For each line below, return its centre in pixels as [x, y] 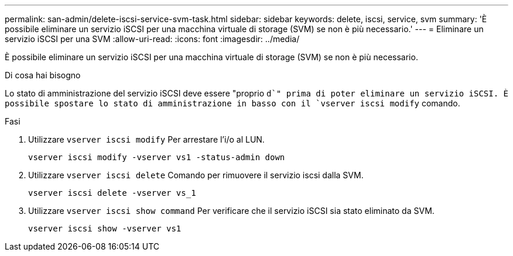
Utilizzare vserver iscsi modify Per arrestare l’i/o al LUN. [146, 139]
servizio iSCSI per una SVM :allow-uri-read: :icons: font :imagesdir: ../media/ [152, 39]
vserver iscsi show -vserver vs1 [105, 229]
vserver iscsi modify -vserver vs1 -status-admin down [157, 157]
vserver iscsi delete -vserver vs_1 [112, 193]
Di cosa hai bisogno [43, 75]
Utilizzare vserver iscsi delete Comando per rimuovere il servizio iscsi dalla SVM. [196, 175]
